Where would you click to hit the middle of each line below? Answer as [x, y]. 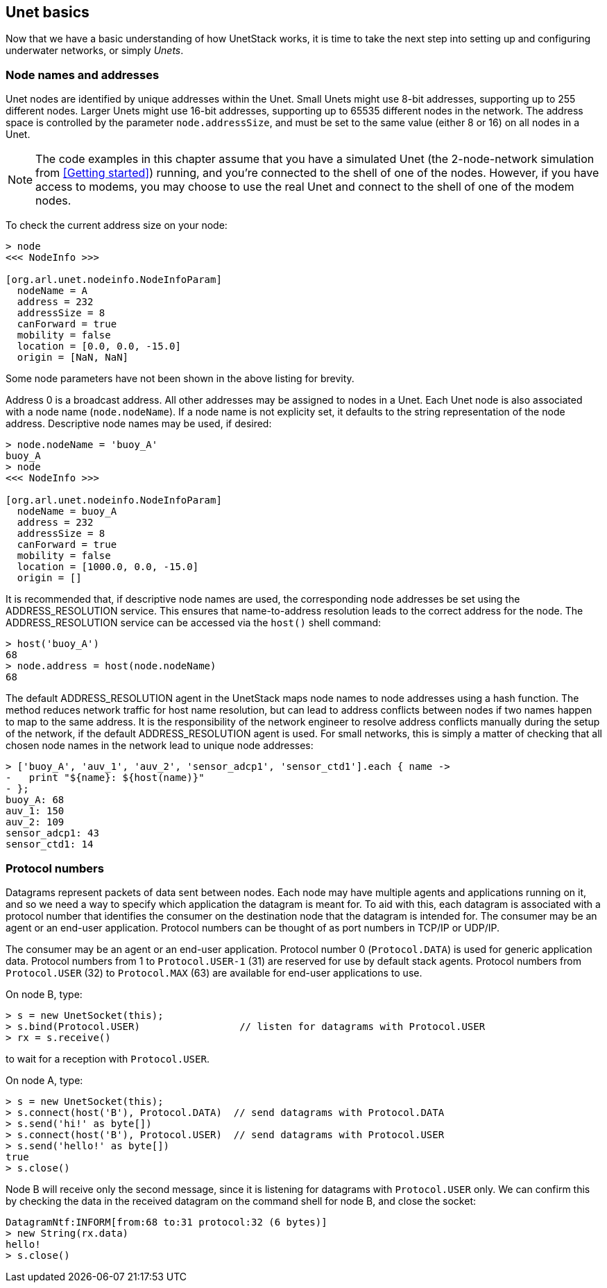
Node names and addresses [83, 75]
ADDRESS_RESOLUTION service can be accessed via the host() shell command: [194, 623]
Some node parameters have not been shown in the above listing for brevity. [180, 379]
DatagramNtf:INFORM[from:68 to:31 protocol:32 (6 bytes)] [166, 1222]
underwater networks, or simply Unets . [95, 51]
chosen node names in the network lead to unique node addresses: [160, 746]
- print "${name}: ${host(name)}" [105, 778]
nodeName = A [52, 291]
